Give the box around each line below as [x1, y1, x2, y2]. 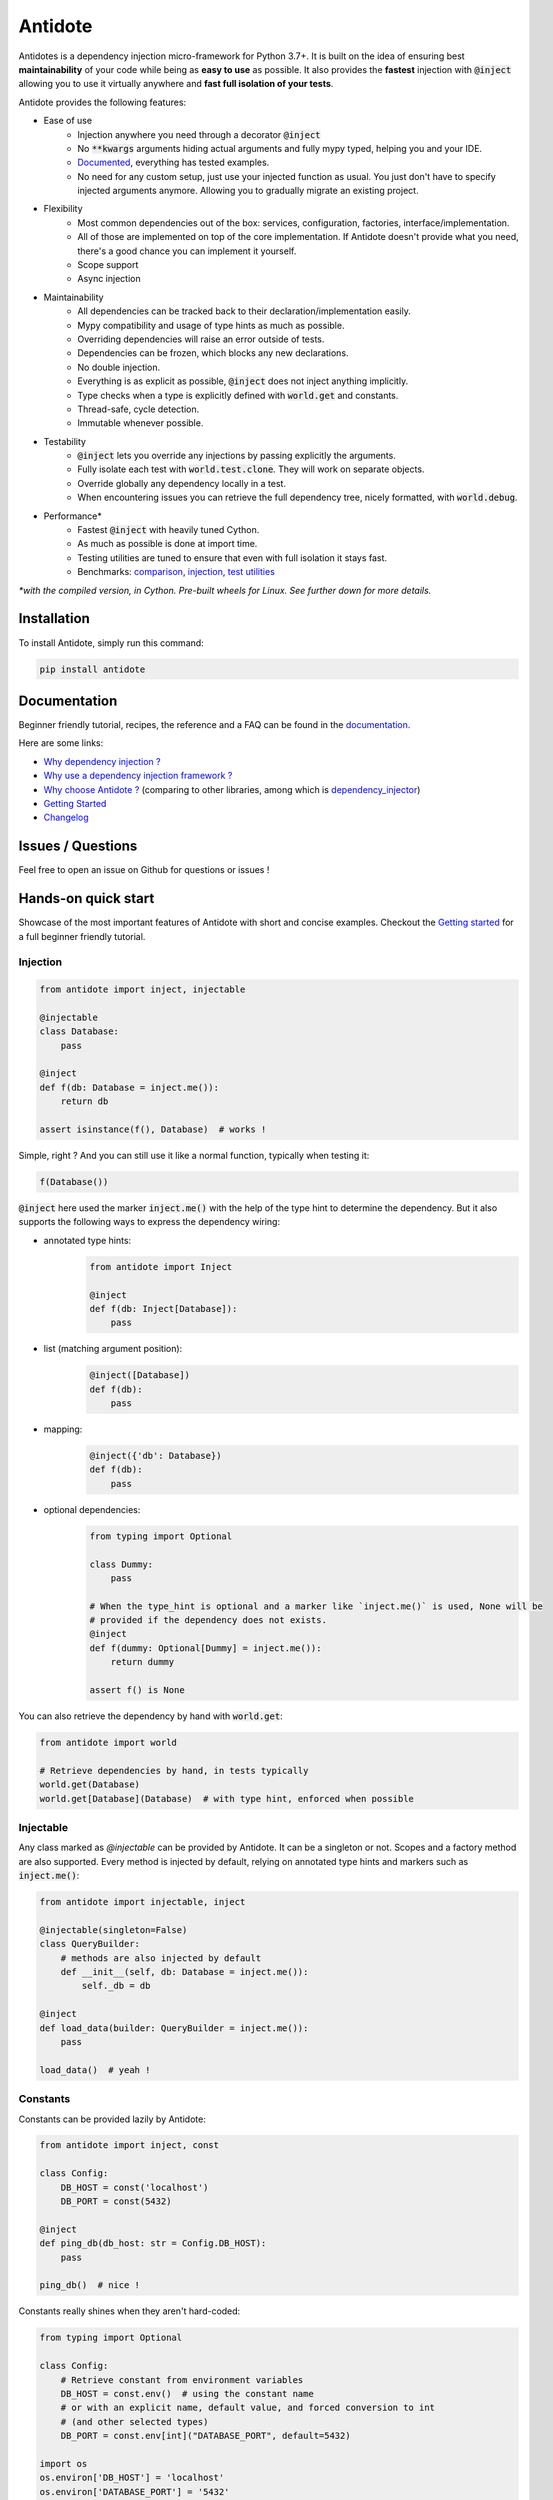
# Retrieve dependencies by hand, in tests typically [39, 1765, 309, 1776]
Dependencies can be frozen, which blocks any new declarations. [77, 347, 349, 359]
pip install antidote [39, 663, 146, 675]
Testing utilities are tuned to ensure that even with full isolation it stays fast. [77, 551, 388, 564]
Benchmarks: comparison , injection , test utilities [77, 566, 275, 578]
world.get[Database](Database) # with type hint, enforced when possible [39, 1793, 415, 1804]
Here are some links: [18, 737, 104, 749]
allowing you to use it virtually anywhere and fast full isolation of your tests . [18, 78, 334, 90]
